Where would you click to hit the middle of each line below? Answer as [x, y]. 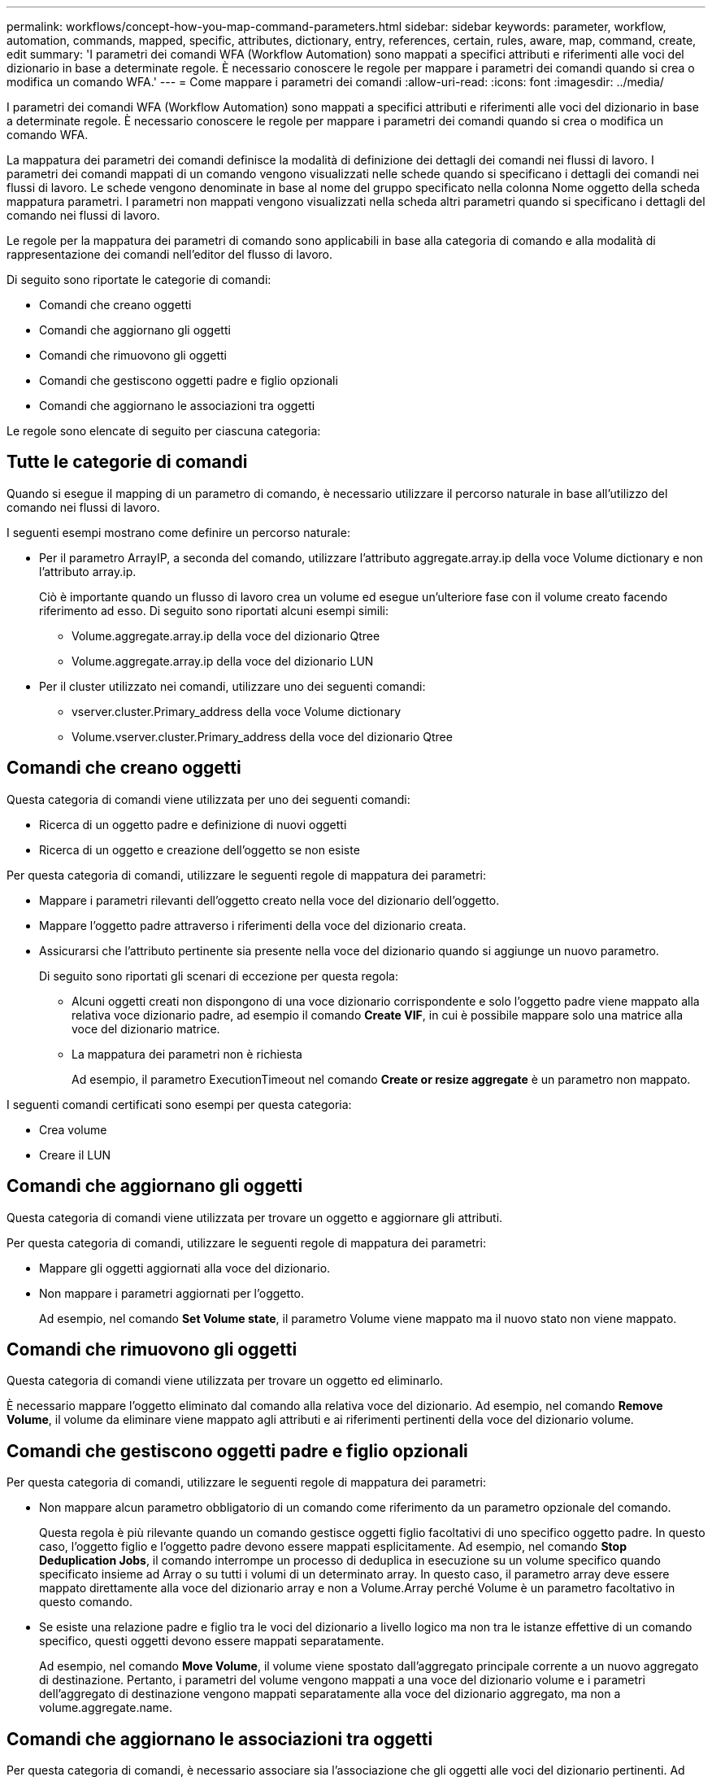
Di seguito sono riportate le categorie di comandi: [139, 279]
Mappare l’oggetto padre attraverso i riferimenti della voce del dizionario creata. [253, 925]
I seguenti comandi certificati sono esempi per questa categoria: [179, 1104]
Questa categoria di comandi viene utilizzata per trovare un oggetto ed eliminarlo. [225, 1381]
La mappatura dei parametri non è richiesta [187, 1054]
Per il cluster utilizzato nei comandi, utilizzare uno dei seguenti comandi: [232, 686]
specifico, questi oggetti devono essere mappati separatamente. [212, 1641]
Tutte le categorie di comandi [127, 462]
